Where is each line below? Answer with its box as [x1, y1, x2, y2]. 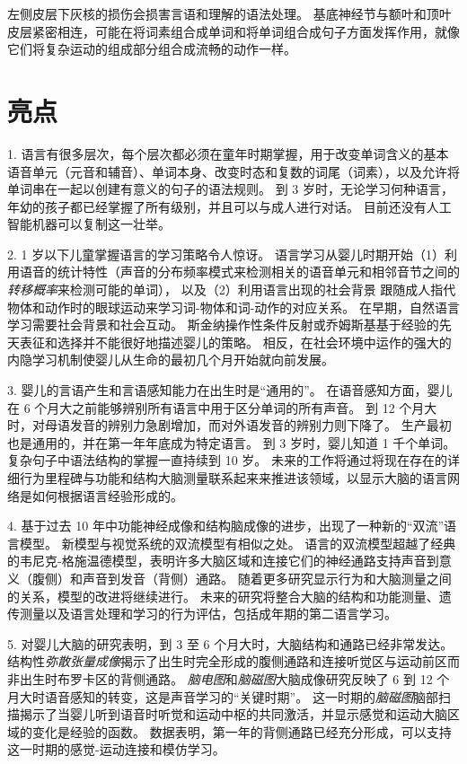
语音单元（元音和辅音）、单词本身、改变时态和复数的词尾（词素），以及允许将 [7, 162, 460, 180]
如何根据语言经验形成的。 [31, 486, 183, 505]
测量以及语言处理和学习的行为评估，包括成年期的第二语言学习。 [19, 604, 397, 623]
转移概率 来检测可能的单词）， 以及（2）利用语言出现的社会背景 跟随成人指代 [7, 280, 456, 299]
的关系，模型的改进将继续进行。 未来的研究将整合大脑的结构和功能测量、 [7, 586, 439, 605]
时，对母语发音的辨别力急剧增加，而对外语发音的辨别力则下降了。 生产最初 [7, 416, 452, 435]
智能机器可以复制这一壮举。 [7, 215, 171, 233]
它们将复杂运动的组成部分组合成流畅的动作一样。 [7, 40, 296, 58]
